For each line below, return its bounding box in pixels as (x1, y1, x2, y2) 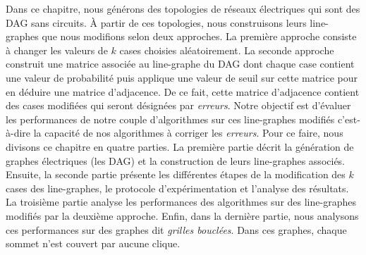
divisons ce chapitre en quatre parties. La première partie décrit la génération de (6, 139, 354, 154)
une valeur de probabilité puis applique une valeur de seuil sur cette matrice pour (6, 70, 358, 85)
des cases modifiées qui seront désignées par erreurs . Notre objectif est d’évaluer (6, 98, 351, 113)
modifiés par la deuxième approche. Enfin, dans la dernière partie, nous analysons (6, 208, 359, 223)
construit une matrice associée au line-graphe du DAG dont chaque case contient (6, 56, 355, 71)
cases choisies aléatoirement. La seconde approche (119, 42, 334, 57)
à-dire (6, 125, 31, 140)
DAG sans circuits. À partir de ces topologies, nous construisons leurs (6, 15, 307, 30)
